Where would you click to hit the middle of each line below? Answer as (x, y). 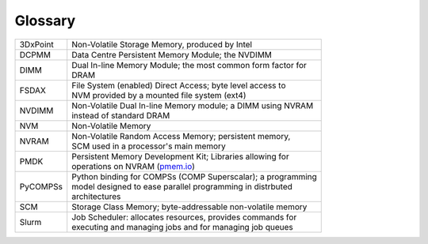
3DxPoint (37, 44)
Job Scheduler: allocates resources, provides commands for (184, 217)
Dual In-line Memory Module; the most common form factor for (189, 65)
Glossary (45, 21)
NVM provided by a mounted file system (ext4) (159, 95)
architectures (96, 196)
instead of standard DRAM (121, 115)
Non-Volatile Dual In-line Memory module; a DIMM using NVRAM (193, 105)
